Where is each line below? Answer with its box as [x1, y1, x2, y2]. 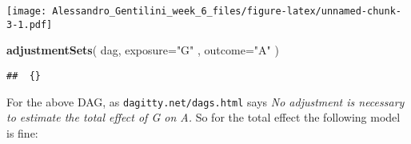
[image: [6, 6, 47, 17]
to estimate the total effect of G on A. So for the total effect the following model [6, 109, 401, 126]
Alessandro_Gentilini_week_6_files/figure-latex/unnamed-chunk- [52, 6, 401, 17]
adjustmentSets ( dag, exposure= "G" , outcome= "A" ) [6, 42, 279, 58]
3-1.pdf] [6, 18, 53, 30]
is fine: [6, 124, 38, 141]
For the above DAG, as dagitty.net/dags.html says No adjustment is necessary [6, 93, 405, 110]
